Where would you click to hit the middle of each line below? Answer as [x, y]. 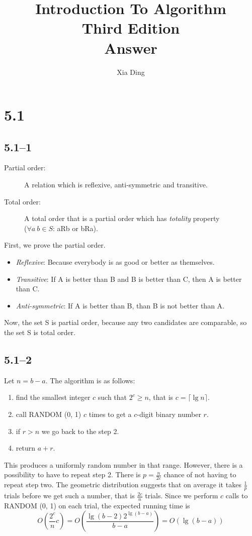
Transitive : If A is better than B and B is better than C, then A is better [129, 279]
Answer [131, 47]
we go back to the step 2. [80, 431]
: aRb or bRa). [75, 228]
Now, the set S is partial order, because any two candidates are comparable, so [125, 322]
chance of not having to [200, 474]
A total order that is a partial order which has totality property [122, 218]
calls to [237, 496]
